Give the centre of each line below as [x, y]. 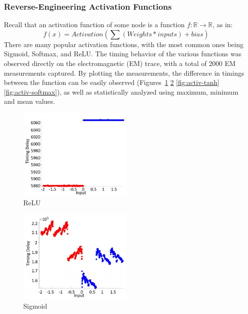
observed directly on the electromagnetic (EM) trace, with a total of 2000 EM [120, 63]
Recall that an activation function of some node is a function [94, 25]
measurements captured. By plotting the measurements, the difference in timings [124, 73]
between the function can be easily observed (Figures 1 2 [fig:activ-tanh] [112, 82]
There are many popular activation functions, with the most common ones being [124, 44]
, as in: [223, 25]
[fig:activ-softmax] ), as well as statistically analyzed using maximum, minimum [121, 91]
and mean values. [30, 101]
